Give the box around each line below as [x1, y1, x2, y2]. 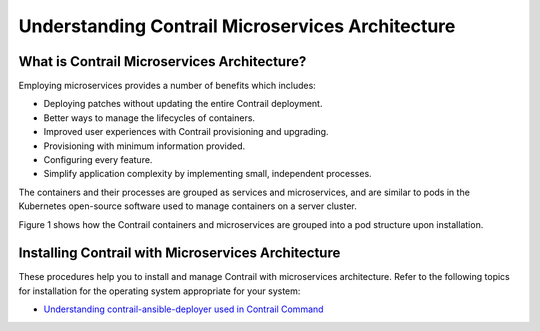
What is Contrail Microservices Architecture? [18, 53, 307, 70]
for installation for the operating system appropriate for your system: [18, 285, 301, 297]
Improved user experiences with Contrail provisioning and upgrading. [43, 126, 329, 138]
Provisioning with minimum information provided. [43, 140, 246, 152]
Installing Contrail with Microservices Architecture [18, 245, 341, 262]
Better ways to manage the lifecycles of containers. [43, 111, 255, 124]
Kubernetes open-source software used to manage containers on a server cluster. [18, 200, 357, 212]
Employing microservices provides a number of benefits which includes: [18, 80, 317, 92]
